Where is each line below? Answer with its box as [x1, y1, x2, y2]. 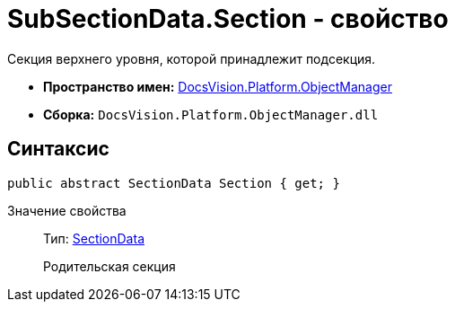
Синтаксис [7, 137, 109, 161]
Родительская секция [43, 258, 176, 274]
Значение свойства [7, 202, 127, 218]
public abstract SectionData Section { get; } [7, 175, 340, 190]
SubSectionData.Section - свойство [7, 4, 449, 34]
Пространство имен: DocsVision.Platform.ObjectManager [43, 78, 392, 94]
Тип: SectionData [43, 230, 144, 246]
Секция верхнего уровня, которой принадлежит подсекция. [7, 50, 376, 66]
